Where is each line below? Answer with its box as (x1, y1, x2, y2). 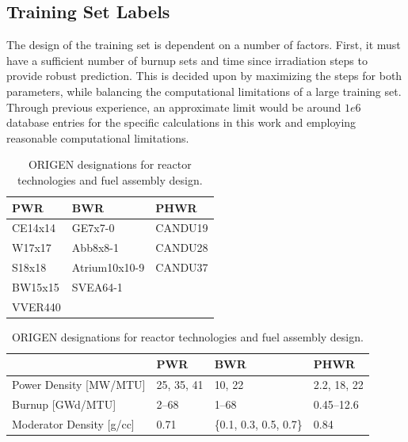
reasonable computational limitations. (6, 129, 189, 146)
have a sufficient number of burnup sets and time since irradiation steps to (6, 51, 368, 68)
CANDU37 (155, 259, 208, 276)
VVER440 (12, 298, 61, 314)
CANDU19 (155, 219, 208, 236)
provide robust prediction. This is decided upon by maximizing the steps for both (6, 67, 402, 84)
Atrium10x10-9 (71, 259, 145, 276)
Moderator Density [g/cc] (12, 415, 135, 432)
